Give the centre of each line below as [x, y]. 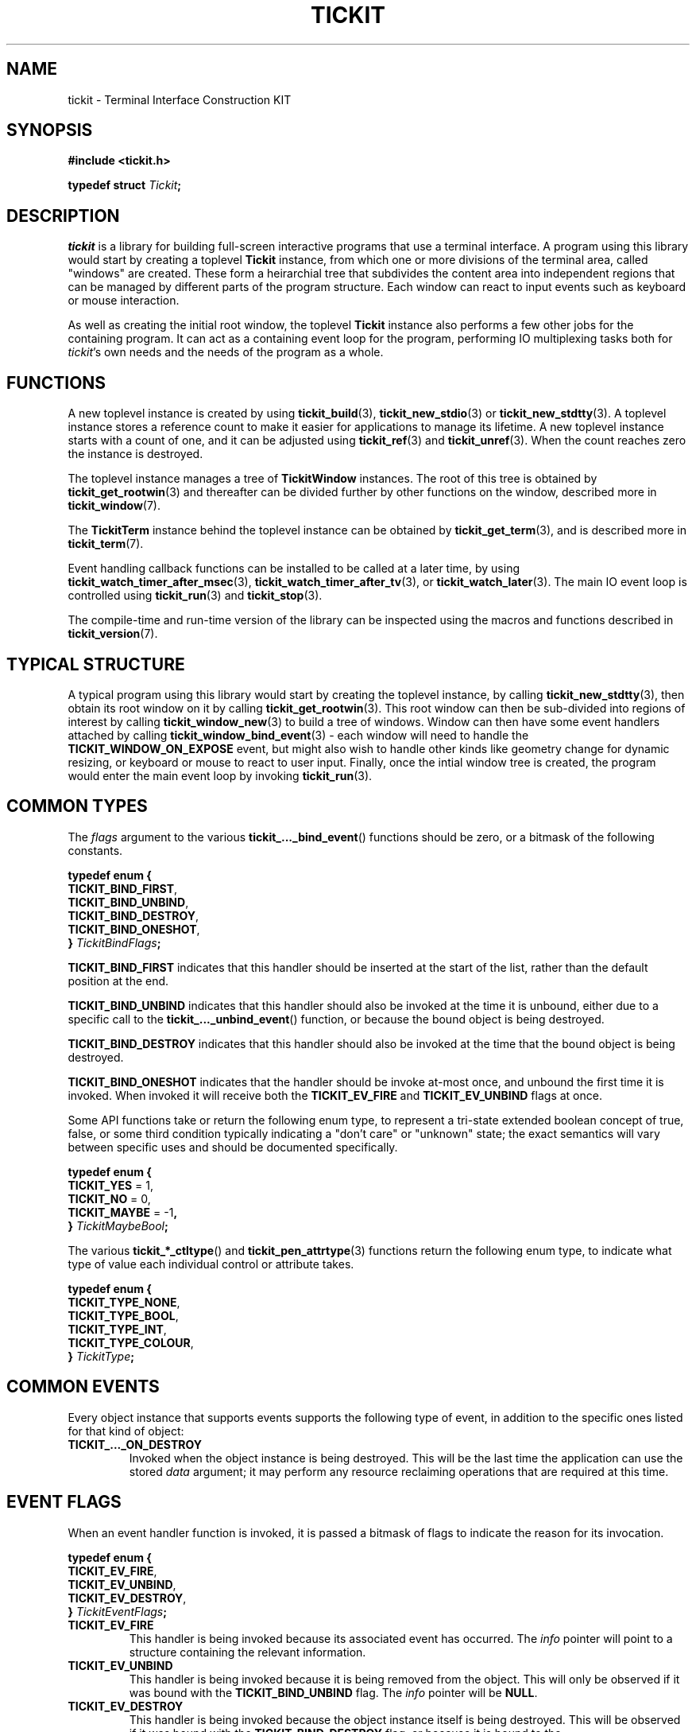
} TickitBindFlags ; [114, 942]
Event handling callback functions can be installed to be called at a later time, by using [294, 569]
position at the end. [118, 981]
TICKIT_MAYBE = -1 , [123, 1212]
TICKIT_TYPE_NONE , [124, 1302]
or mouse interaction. [124, 301]
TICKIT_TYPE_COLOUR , [131, 1342]
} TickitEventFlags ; [118, 1611]
